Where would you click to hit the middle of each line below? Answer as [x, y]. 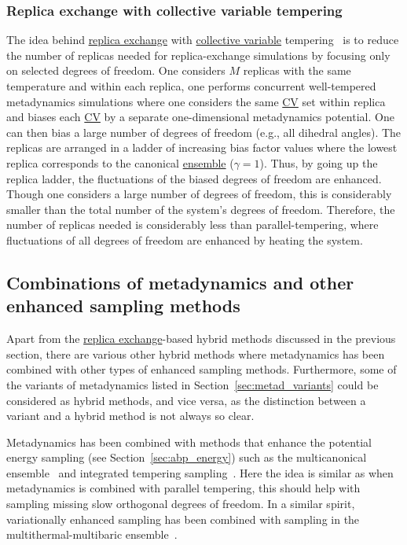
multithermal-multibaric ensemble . [92, 534]
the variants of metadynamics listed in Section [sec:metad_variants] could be [192, 384]
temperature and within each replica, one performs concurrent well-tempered [191, 86]
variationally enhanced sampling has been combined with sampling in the [183, 519]
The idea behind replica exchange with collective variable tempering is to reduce [203, 40]
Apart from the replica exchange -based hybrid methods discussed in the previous [201, 339]
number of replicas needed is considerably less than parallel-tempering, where [192, 225]
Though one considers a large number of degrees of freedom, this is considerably [199, 194]
